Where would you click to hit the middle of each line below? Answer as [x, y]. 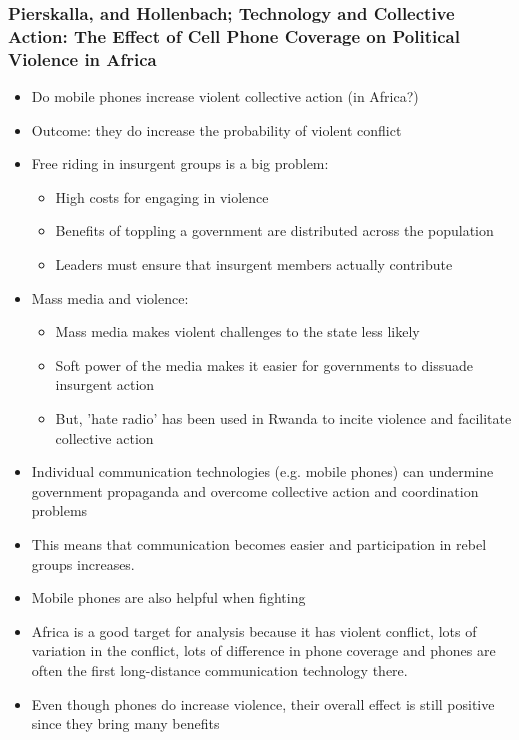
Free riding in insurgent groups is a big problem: [180, 163]
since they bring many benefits [125, 723]
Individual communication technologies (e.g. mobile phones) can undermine [262, 471]
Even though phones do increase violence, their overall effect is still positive [263, 703]
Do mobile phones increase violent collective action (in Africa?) [225, 96]
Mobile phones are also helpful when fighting [168, 597]
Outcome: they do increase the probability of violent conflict [216, 129]
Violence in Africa [82, 58]
